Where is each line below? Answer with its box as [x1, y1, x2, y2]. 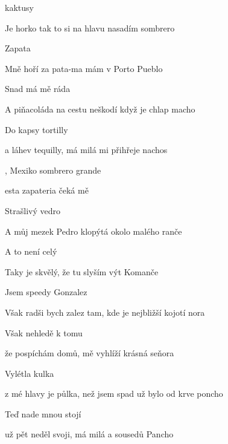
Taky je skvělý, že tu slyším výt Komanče [5, 265, 159, 278]
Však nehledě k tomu [5, 326, 83, 339]
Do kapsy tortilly [5, 123, 68, 135]
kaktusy [5, 1, 34, 13]
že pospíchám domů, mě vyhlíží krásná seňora [5, 347, 174, 359]
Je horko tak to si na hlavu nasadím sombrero [5, 21, 175, 34]
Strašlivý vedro [5, 204, 60, 217]
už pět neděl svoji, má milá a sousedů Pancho [5, 428, 174, 440]
